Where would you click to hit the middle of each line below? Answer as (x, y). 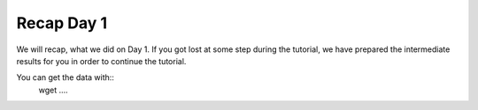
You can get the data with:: (66, 77)
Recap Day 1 (62, 23)
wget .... (53, 90)
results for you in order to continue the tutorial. (101, 61)
